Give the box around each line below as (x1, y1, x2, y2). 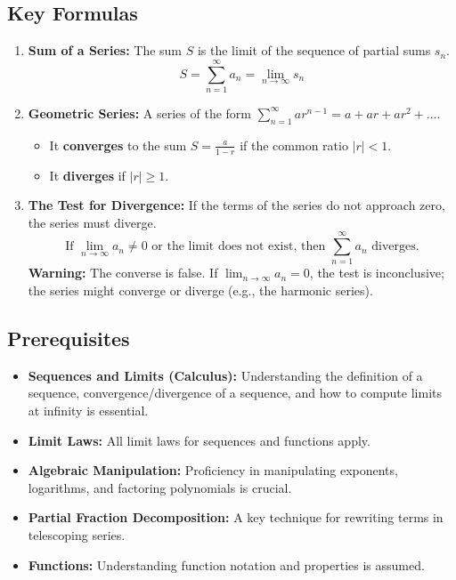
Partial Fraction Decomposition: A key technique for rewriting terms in (28, 508, 444, 527)
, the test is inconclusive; (309, 263, 444, 282)
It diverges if (49, 165, 126, 184)
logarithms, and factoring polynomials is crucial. (28, 478, 292, 496)
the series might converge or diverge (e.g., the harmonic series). (28, 281, 373, 300)
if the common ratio (240, 135, 348, 154)
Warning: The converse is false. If (28, 263, 218, 282)
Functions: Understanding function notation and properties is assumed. (28, 555, 425, 574)
